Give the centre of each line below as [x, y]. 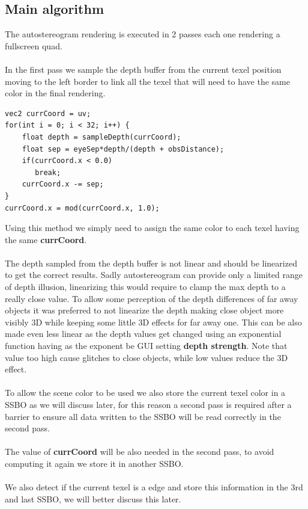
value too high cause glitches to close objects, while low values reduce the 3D [146, 357]
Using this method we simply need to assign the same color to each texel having [152, 228]
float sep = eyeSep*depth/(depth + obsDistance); [123, 149]
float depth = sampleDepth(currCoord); [101, 137]
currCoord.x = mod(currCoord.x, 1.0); [82, 208]
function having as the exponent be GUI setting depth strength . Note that [146, 346]
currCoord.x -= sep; [63, 184]
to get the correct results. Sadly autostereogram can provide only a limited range [154, 275]
